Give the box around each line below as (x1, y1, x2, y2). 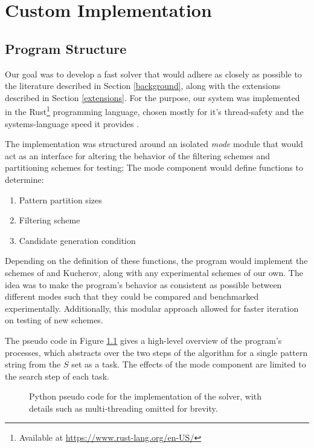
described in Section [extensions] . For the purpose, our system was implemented (5, 91, 300, 104)
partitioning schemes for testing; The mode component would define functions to (5, 161, 303, 174)
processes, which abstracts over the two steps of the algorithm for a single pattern (5, 346, 308, 358)
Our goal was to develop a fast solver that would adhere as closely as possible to (5, 67, 302, 80)
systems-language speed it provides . (5, 117, 139, 130)
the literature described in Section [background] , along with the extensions (5, 79, 281, 92)
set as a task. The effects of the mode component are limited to (71, 358, 306, 371)
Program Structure (5, 39, 127, 58)
